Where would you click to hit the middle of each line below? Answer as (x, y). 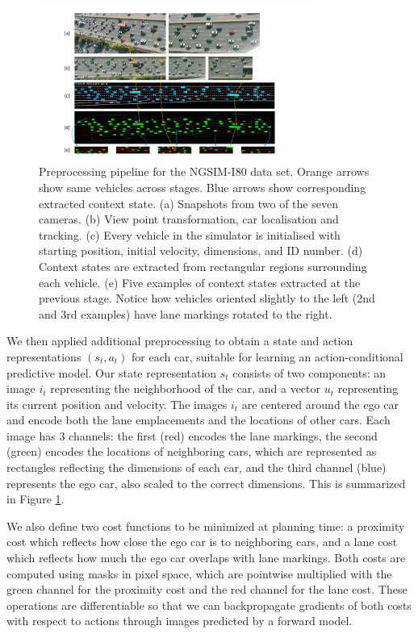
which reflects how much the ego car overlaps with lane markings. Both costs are (206, 558)
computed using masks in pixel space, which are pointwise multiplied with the (199, 573)
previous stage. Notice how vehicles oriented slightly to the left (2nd (207, 298)
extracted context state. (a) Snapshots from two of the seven (188, 203)
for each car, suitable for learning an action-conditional (268, 356)
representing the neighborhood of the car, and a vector (186, 388)
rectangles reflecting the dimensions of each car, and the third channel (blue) (196, 467)
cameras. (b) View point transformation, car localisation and (189, 219)
